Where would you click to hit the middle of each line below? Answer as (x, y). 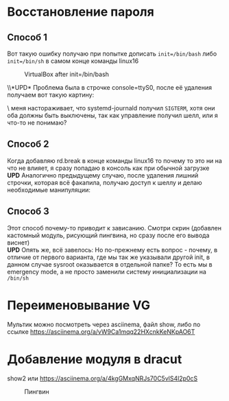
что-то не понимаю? (37, 123)
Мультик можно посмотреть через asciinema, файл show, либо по (104, 324)
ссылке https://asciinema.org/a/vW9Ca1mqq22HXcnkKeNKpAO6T (101, 331)
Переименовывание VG (79, 305)
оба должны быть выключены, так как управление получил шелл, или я (112, 115)
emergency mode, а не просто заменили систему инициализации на (107, 271)
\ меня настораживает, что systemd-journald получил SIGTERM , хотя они (111, 108)
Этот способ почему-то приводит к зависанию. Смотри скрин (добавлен (114, 228)
